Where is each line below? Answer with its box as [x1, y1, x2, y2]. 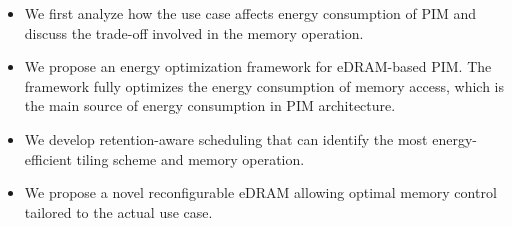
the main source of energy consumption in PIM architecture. [24, 95, 396, 116]
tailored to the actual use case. [24, 201, 213, 222]
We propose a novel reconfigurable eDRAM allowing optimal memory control [24, 182, 497, 203]
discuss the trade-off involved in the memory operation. [24, 22, 364, 43]
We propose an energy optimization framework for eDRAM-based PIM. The [24, 56, 492, 77]
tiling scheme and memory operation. [76, 148, 305, 169]
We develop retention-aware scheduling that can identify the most [24, 128, 428, 149]
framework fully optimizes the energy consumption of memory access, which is [24, 75, 505, 96]
